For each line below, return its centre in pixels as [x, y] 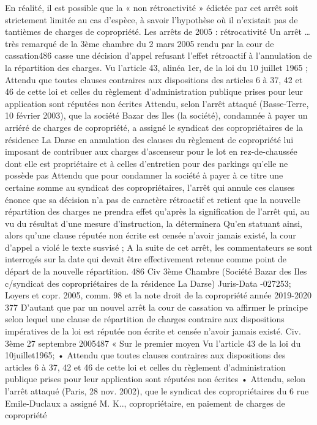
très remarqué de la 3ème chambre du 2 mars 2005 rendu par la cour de [140, 43]
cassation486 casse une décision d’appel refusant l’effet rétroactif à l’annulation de [158, 55]
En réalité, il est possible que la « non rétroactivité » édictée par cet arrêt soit [152, 7]
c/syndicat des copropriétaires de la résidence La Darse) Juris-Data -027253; [148, 283]
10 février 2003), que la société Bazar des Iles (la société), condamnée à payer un [156, 115]
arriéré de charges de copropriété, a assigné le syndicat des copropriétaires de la [154, 127]
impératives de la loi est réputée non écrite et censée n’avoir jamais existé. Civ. [153, 331]
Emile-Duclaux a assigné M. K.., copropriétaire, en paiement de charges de [145, 403]
